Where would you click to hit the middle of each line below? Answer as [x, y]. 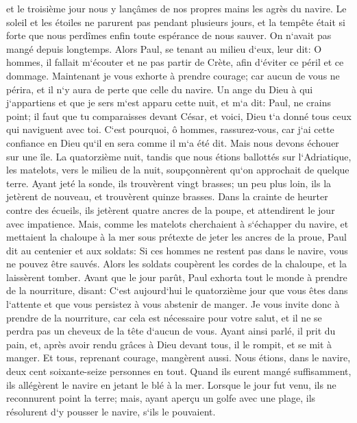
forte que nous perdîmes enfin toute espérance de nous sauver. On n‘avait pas [169, 35]
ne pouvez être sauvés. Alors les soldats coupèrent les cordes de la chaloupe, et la [176, 264]
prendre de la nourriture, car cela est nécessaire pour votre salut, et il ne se [164, 317]
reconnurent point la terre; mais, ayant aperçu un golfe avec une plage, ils [161, 398]
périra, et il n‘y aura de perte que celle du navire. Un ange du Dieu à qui [160, 89]
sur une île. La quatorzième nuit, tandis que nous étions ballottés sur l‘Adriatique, [179, 156]
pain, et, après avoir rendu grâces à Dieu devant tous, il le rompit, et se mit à [169, 344]
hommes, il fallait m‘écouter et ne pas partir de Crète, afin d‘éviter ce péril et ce [175, 62]
